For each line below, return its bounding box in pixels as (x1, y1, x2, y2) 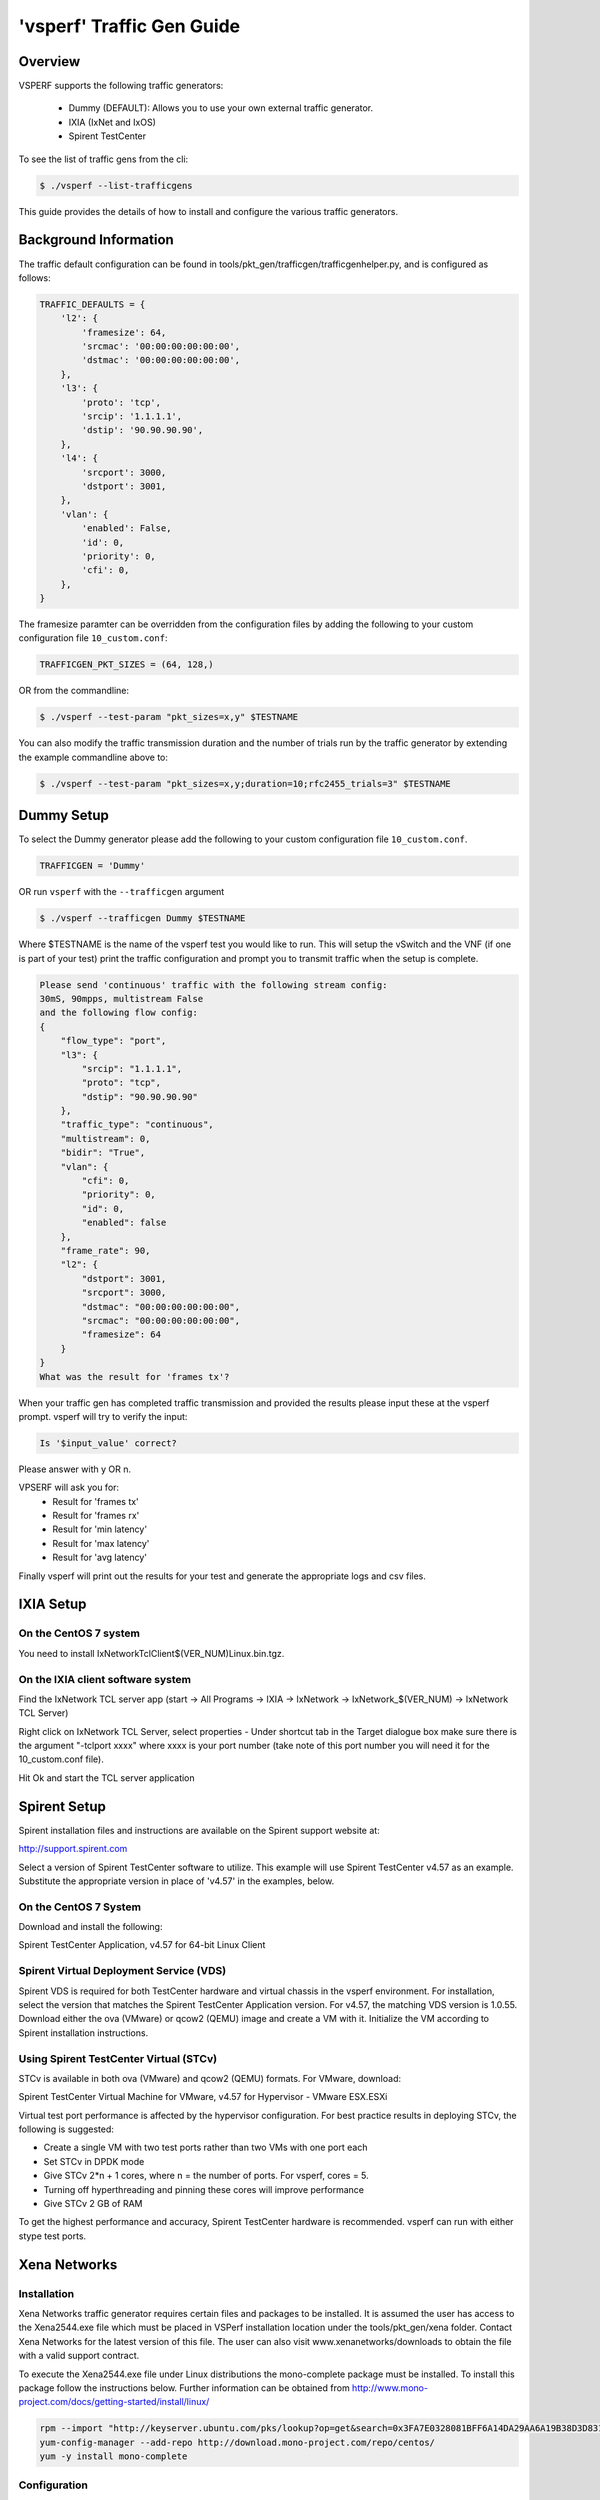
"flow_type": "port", (60, 1035, 167, 1047)
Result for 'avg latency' (52, 1551, 148, 1564)
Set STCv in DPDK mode (43, 2155, 145, 2167)
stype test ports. (18, 2230, 87, 2242)
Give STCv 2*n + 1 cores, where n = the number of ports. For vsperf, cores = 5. (43, 2170, 369, 2182)
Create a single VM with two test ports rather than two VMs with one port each (43, 2141, 368, 2154)
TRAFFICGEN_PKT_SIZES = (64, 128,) (39, 659, 214, 670)
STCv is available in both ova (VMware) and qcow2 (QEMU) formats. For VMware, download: (18, 2072, 402, 2084)
